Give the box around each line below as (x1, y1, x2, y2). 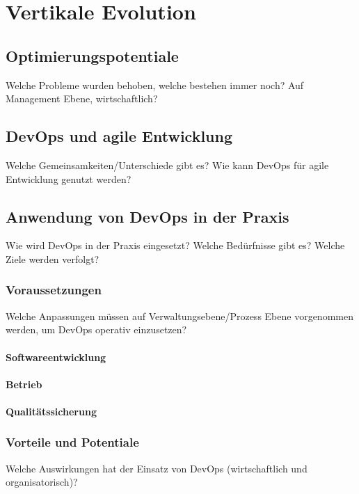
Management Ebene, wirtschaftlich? (6, 91, 158, 106)
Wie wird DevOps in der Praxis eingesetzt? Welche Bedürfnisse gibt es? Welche (6, 238, 345, 253)
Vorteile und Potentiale (6, 433, 139, 451)
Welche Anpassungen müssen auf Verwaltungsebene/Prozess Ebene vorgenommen (6, 308, 353, 323)
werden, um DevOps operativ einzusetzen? (6, 322, 187, 337)
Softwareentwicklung (6, 349, 106, 364)
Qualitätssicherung (6, 404, 97, 418)
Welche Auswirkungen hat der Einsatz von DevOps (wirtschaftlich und (6, 461, 308, 475)
